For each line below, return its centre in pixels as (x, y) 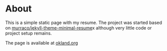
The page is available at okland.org (42, 42)
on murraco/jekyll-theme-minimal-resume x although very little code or (79, 27)
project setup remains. (29, 33)
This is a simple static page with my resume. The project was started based (84, 22)
